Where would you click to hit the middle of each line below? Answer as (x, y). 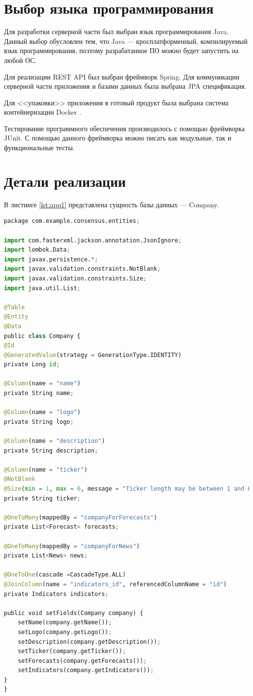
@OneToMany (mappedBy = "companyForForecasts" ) (81, 517)
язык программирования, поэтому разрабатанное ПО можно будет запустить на (121, 50)
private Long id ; (32, 365)
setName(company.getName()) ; (65, 623)
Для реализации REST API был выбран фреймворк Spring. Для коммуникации (122, 76)
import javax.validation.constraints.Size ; (75, 278)
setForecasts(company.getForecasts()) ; (82, 661)
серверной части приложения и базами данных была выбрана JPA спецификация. (125, 86)
